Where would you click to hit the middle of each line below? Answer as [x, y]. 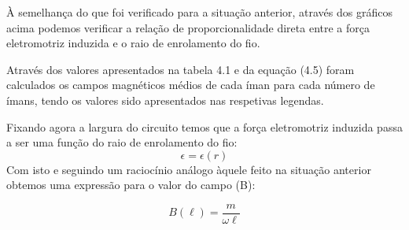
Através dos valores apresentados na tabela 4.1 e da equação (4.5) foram [181, 69]
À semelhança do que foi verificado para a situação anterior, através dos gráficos [199, 12]
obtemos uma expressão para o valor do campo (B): [131, 185]
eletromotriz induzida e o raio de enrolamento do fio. [133, 43]
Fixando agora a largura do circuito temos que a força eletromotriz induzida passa [204, 126]
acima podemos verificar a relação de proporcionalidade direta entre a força [188, 27]
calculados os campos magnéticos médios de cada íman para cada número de [191, 85]
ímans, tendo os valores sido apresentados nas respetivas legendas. [165, 100]
